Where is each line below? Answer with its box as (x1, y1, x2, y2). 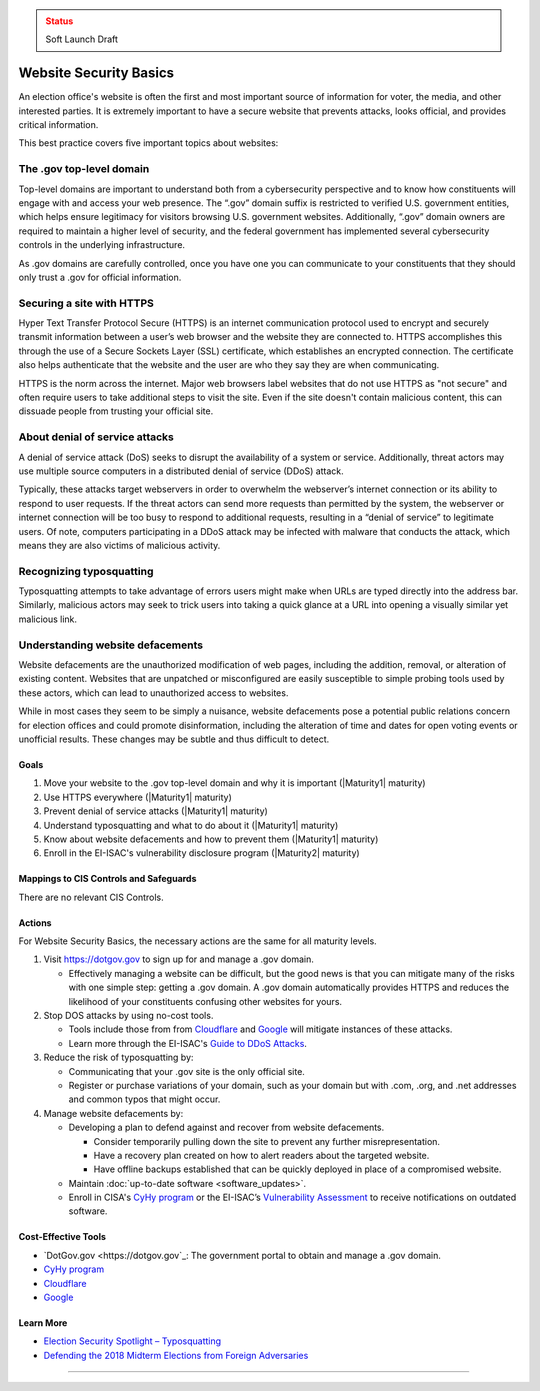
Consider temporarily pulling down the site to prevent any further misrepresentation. (93, 1135, 440, 1147)
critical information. (18, 119, 99, 131)
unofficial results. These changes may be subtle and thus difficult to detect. (18, 733, 330, 745)
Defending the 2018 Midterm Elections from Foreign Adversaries (43, 1349, 309, 1361)
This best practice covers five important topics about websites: (18, 137, 279, 149)
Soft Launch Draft (45, 33, 119, 45)
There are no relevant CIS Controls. (18, 891, 164, 903)
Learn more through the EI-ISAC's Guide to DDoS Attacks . (68, 1037, 307, 1049)
